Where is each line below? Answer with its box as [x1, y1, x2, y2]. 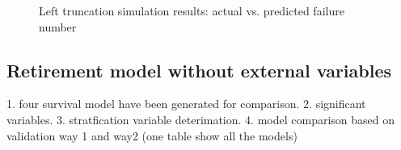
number [39, 18, 77, 35]
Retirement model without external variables [6, 57, 392, 82]
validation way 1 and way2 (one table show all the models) [6, 127, 298, 144]
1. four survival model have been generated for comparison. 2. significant [6, 95, 366, 112]
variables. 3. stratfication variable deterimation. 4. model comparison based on [6, 110, 395, 127]
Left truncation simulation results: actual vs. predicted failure [39, 2, 344, 19]
